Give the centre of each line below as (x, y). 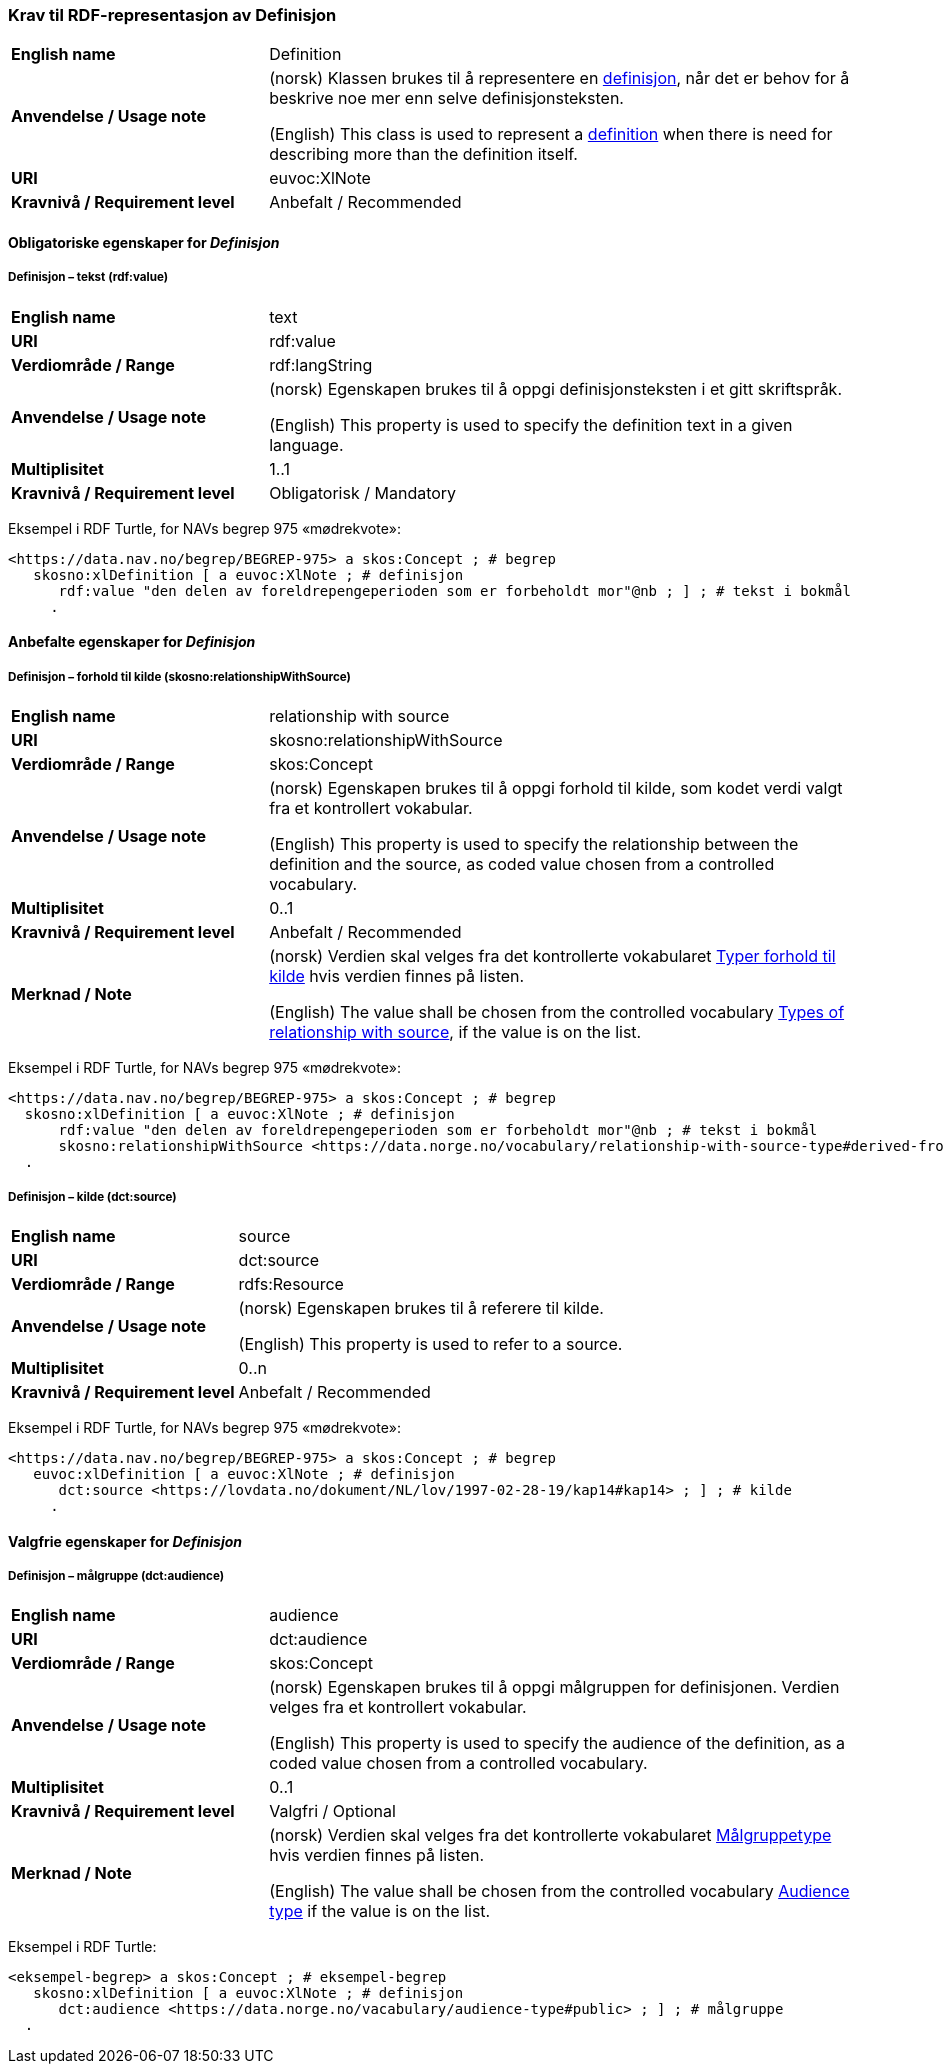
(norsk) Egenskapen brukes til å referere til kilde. (421, 1307)
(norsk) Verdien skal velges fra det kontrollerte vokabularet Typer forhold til (552, 956)
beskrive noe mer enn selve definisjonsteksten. (446, 98)
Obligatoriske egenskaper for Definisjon (144, 242)
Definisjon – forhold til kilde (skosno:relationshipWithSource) (179, 676)
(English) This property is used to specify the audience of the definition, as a (557, 1743)
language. (306, 444)
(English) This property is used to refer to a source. (430, 1343)
